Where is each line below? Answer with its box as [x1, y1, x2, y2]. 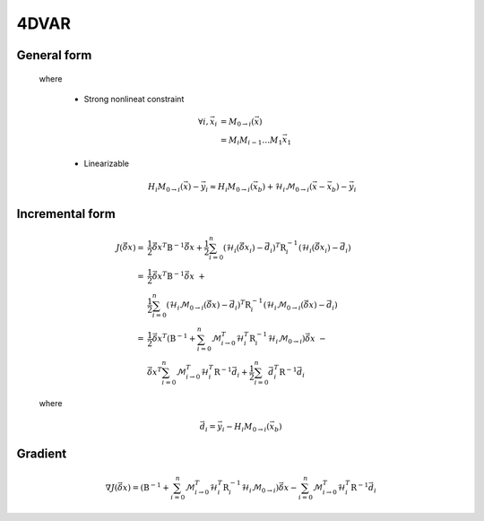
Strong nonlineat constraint [83, 93, 185, 104]
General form [16, 48, 92, 63]
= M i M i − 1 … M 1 [220, 135, 283, 147]
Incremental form [16, 206, 116, 221]
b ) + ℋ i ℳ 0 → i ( [257, 181, 313, 194]
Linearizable [83, 158, 130, 169]
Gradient [16, 447, 67, 462]
